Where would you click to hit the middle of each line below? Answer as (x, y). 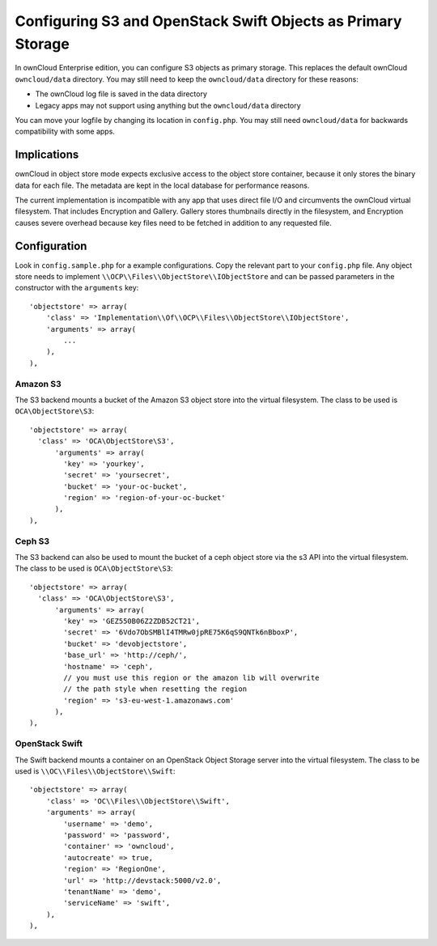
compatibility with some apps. (65, 132)
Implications (47, 155)
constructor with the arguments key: (77, 288)
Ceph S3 (32, 541)
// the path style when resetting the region (155, 689)
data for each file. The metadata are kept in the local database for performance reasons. (162, 185)
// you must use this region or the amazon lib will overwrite (191, 677)
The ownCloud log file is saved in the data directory (121, 94)
